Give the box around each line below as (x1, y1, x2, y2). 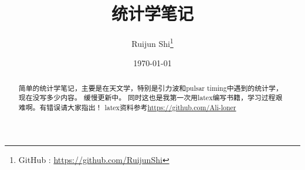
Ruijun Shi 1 (131, 36, 174, 49)
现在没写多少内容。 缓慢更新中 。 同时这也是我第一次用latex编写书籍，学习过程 (18, 93, 276, 103)
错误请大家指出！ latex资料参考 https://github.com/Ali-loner (46, 103, 236, 113)
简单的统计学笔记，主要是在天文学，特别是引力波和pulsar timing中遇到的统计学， (18, 83, 283, 93)
